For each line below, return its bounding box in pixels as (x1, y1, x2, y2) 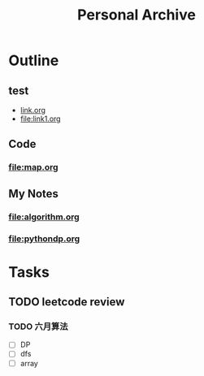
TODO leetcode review (8, 295, 125, 309)
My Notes (8, 187, 59, 201)
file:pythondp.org (8, 233, 80, 244)
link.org (20, 106, 46, 115)
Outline (8, 51, 59, 70)
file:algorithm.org (8, 211, 80, 223)
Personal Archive (76, 6, 197, 24)
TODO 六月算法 (8, 321, 68, 332)
